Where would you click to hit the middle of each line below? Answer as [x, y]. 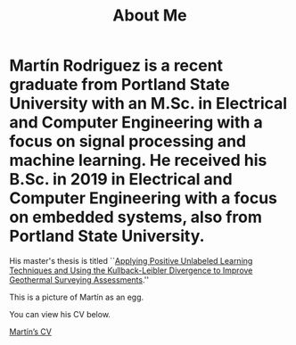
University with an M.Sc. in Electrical [148, 104]
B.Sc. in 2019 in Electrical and [121, 180]
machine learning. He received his [138, 160]
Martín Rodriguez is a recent [116, 66]
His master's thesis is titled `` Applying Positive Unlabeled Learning [131, 260]
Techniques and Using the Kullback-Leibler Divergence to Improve [131, 270]
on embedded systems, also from [136, 217]
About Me [150, 16]
